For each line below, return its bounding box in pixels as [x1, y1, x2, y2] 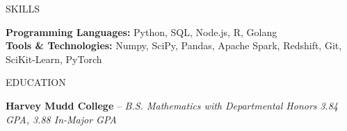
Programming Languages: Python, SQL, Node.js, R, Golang [6, 24, 277, 39]
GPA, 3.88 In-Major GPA [6, 112, 117, 126]
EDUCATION [6, 75, 66, 89]
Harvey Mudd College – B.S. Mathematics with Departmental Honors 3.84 [6, 98, 338, 112]
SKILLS [6, 1, 40, 15]
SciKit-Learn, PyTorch [6, 51, 102, 66]
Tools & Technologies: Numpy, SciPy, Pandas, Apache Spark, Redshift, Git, [6, 38, 342, 53]
